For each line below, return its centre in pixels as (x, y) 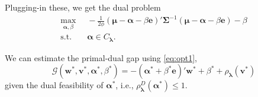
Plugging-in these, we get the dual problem (83, 7)
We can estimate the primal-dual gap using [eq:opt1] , (101, 57)
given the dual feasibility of (54, 85)
